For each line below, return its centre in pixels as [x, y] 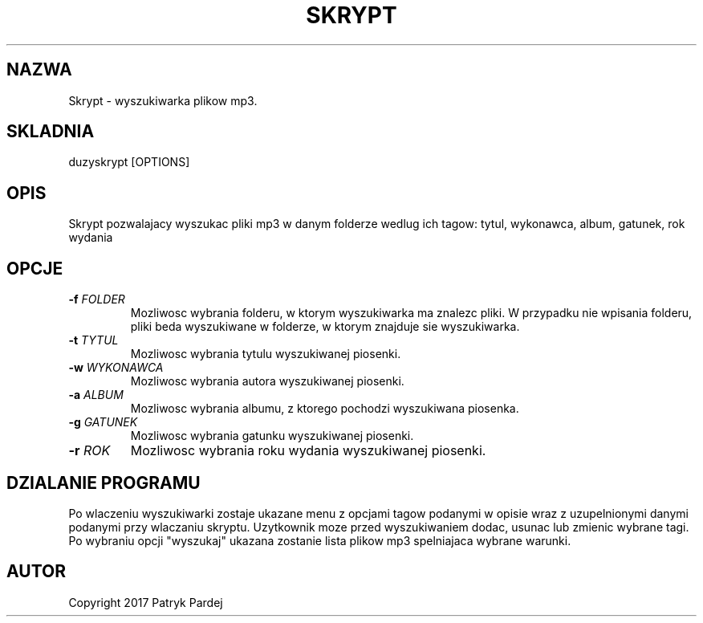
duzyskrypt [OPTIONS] [129, 162]
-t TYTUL [93, 340]
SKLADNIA [51, 132]
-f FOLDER [97, 299]
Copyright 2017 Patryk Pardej [146, 602]
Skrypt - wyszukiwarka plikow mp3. [163, 100]
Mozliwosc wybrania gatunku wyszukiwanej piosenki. [272, 436]
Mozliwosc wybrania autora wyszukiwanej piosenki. [267, 381]
